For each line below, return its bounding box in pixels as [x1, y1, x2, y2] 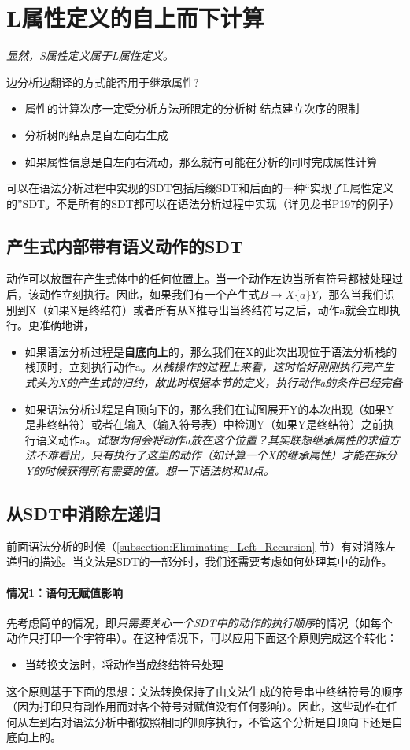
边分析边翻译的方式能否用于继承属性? [6, 73, 199, 90]
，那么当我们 [317, 286, 384, 303]
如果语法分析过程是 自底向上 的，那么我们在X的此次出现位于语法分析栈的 [24, 343, 397, 359]
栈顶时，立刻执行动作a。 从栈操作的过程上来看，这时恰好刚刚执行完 [24, 358, 372, 375]
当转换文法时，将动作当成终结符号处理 [24, 655, 223, 672]
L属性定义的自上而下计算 [6, 2, 264, 34]
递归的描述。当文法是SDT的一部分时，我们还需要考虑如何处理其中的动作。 [6, 553, 393, 570]
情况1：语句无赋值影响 [6, 584, 124, 600]
